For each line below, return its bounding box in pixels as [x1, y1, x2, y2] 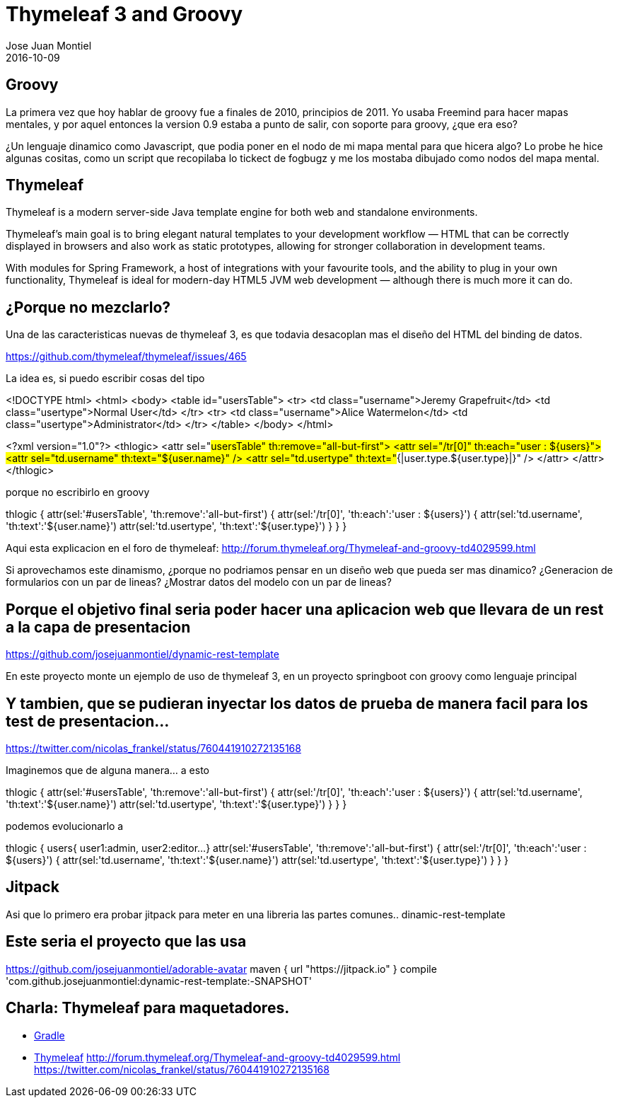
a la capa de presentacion [6, 618, 191, 636]
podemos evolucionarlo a [6, 819, 124, 832]
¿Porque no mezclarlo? [6, 298, 171, 316]
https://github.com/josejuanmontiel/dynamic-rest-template [6, 648, 279, 661]
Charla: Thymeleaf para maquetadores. [6, 999, 290, 1017]
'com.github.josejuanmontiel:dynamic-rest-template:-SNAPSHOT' [6, 974, 312, 987]
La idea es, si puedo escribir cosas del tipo [6, 372, 205, 385]
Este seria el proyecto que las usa [6, 932, 247, 951]
